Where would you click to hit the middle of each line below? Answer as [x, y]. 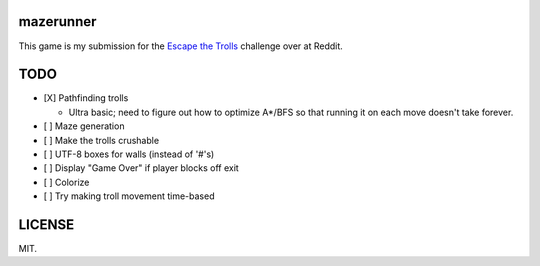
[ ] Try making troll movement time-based [129, 196]
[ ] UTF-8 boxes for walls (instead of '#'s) [129, 154]
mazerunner [57, 21]
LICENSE [46, 224]
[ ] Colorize [66, 182]
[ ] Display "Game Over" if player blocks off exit [141, 168]
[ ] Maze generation [84, 126]
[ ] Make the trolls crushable [101, 140]
